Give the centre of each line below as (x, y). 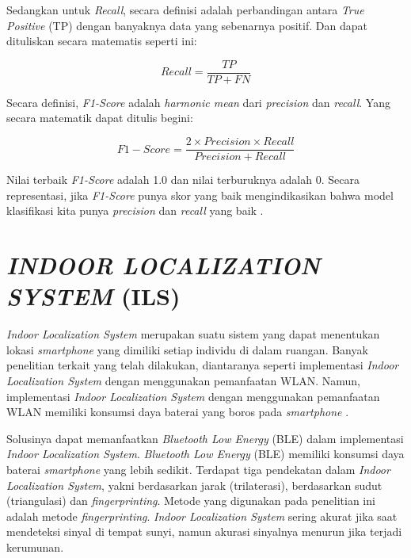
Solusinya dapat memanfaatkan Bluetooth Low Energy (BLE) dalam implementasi (205, 438)
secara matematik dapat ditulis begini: (100, 118)
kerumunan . (35, 547)
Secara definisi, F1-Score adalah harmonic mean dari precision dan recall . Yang (198, 102)
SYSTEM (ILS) (93, 296)
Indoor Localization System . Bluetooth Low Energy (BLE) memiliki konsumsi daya (205, 454)
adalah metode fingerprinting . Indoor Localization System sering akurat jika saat (202, 516)
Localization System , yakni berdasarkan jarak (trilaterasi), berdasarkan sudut (194, 485)
